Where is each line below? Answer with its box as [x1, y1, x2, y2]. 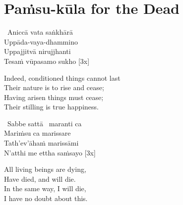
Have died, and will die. [4, 173, 76, 184]
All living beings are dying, [4, 164, 86, 174]
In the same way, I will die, [4, 183, 86, 194]
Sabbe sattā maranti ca [7, 118, 82, 128]
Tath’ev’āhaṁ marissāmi [4, 138, 79, 148]
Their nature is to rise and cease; [4, 82, 104, 93]
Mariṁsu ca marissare [4, 128, 71, 138]
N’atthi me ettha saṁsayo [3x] [4, 147, 96, 157]
